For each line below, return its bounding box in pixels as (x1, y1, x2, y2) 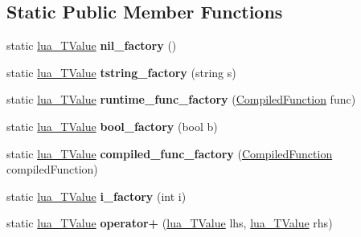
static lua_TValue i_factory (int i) (6, 187, 187, 204)
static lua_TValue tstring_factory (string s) (6, 63, 236, 80)
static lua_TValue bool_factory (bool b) (6, 117, 218, 134)
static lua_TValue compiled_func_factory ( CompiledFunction (6, 145, 333, 161)
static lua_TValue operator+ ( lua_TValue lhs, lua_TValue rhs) (6, 215, 333, 231)
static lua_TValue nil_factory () (6, 37, 177, 54)
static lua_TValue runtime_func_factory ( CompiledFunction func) (6, 91, 356, 108)
